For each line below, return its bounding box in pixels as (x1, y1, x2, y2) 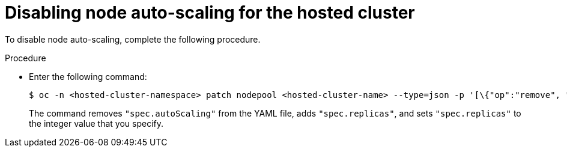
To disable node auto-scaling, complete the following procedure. (5, 34, 261, 44)
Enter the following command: (29, 71, 147, 82)
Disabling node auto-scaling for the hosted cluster (5, 2, 415, 23)
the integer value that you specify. (29, 118, 164, 129)
